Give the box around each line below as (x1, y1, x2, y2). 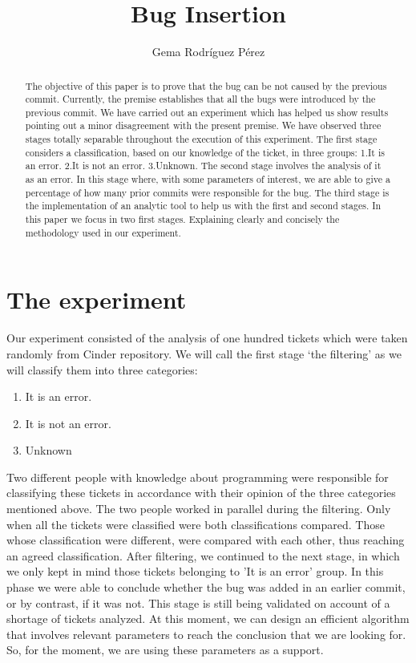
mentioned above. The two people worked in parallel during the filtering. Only (6, 500, 391, 517)
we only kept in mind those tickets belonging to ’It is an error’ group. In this (6, 563, 384, 580)
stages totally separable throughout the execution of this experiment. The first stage (25, 132, 378, 146)
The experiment (6, 283, 187, 316)
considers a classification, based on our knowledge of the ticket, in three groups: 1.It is (25, 145, 385, 159)
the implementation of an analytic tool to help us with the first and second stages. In (25, 199, 382, 212)
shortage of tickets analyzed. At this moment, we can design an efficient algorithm (6, 610, 410, 627)
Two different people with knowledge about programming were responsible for (6, 468, 389, 485)
